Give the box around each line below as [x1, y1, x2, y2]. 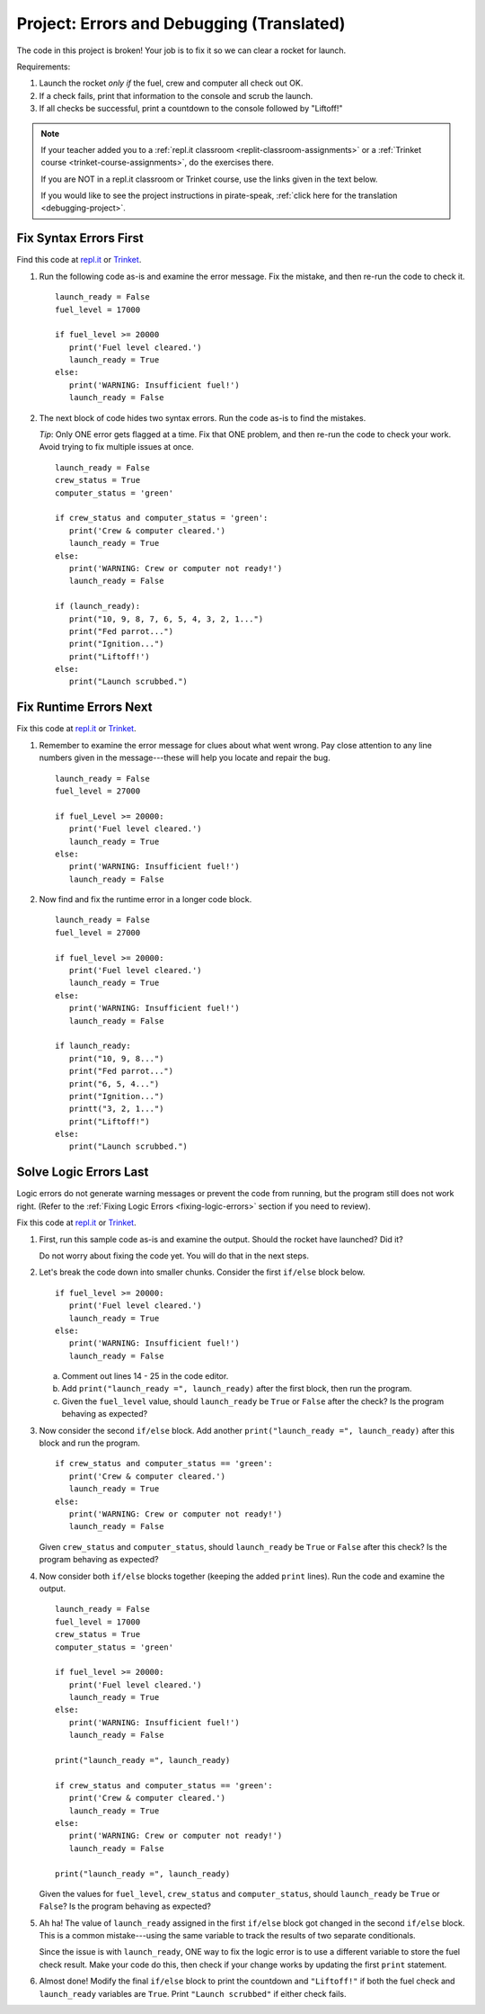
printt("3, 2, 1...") [68, 1104, 164, 1114]
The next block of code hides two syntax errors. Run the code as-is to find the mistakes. [39, 412, 366, 423]
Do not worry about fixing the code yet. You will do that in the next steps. [39, 1250, 310, 1261]
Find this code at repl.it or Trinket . [16, 255, 142, 265]
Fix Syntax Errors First [16, 230, 144, 246]
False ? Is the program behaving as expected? [39, 1901, 211, 1911]
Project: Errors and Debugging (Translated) [16, 13, 346, 33]
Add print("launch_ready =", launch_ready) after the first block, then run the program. [61, 1383, 412, 1394]
